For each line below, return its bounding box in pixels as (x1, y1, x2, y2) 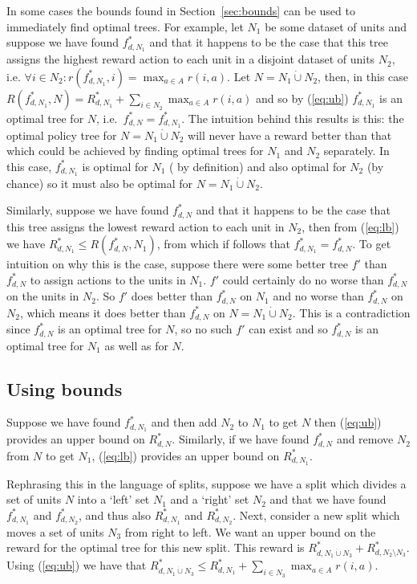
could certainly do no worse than (222, 271, 384, 288)
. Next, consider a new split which (233, 506, 400, 523)
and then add (151, 414, 217, 431)
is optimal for (82, 157, 148, 174)
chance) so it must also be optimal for (6, 174, 193, 191)
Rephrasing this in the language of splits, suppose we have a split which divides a (6, 475, 407, 492)
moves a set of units (6, 523, 104, 540)
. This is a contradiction (292, 304, 411, 321)
